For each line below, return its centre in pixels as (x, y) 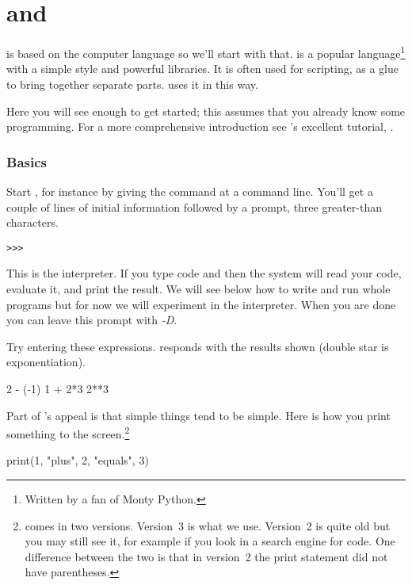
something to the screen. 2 (68, 432)
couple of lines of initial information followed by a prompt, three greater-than (194, 206)
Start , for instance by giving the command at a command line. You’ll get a (190, 191)
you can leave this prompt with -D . (92, 320)
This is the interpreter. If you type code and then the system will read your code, (204, 273)
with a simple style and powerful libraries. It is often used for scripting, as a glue (203, 69)
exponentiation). (46, 362)
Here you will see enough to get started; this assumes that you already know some (206, 111)
